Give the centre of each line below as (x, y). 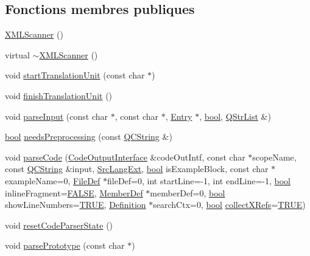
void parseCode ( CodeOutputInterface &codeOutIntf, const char (125, 157)
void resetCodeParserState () (59, 225)
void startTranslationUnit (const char (75, 75)
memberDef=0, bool (188, 192)
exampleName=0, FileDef (53, 180)
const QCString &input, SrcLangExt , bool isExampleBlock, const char (137, 169)
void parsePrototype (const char (65, 245)
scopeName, (274, 157)
